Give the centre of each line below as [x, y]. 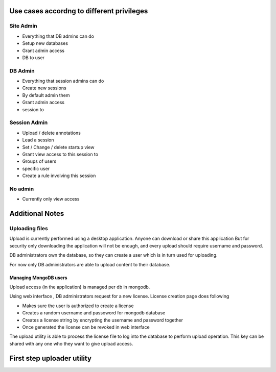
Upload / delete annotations [52, 133]
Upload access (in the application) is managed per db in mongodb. [80, 287]
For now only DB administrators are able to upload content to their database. [90, 264]
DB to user [33, 57]
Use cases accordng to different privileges [79, 11]
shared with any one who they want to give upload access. [71, 343]
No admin [22, 189]
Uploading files [29, 229]
